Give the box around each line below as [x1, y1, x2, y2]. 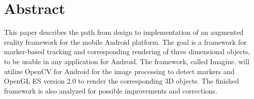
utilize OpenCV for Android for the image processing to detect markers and [4, 66, 235, 76]
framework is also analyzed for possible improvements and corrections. [4, 85, 218, 96]
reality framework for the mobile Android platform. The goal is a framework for [4, 36, 247, 47]
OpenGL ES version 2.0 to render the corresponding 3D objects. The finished [4, 76, 239, 86]
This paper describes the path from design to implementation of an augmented [4, 27, 244, 37]
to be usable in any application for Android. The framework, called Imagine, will [4, 56, 250, 66]
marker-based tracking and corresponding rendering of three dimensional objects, [4, 46, 251, 57]
